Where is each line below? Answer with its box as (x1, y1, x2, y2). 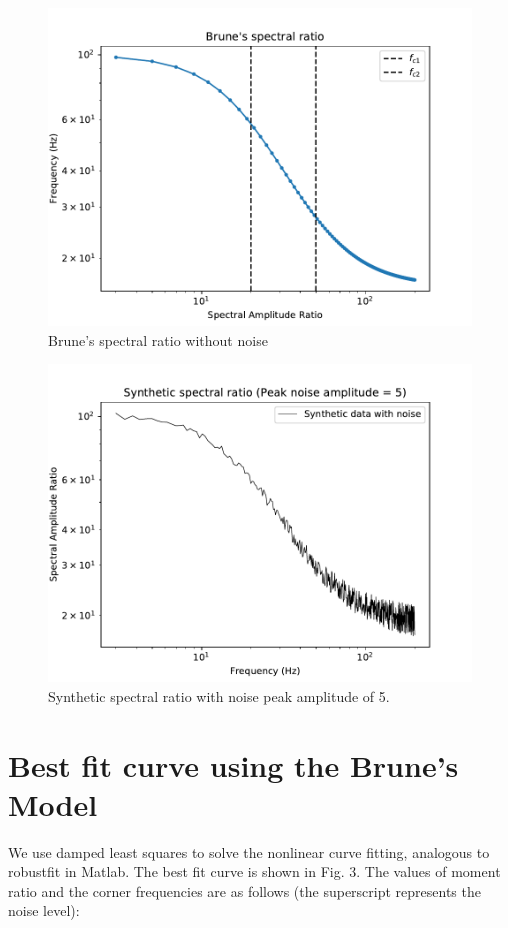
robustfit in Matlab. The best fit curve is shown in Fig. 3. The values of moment (8, 861, 501, 882)
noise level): (8, 900, 80, 921)
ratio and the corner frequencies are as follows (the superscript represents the (8, 880, 481, 901)
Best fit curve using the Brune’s (8, 744, 459, 785)
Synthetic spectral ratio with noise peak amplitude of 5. (48, 685, 390, 706)
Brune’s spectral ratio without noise (48, 329, 268, 350)
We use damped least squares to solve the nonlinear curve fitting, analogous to (8, 841, 490, 862)
